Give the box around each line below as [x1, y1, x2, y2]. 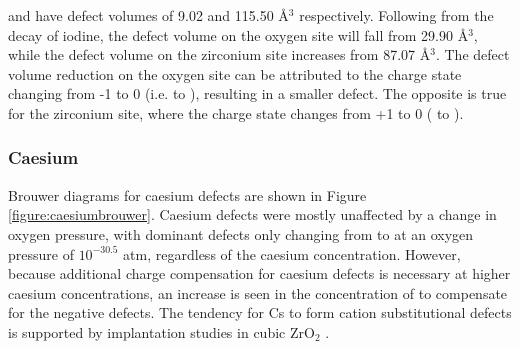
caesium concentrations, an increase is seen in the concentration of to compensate [8, 282, 508, 303]
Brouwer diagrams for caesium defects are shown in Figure [8, 184, 367, 205]
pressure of [8, 243, 74, 264]
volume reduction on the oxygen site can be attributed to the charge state [8, 63, 462, 84]
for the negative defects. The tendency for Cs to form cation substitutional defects [8, 302, 512, 323]
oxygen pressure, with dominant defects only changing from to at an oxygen [8, 223, 474, 244]
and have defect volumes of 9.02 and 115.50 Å [8, 5, 289, 25]
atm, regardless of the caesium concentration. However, [123, 243, 461, 264]
